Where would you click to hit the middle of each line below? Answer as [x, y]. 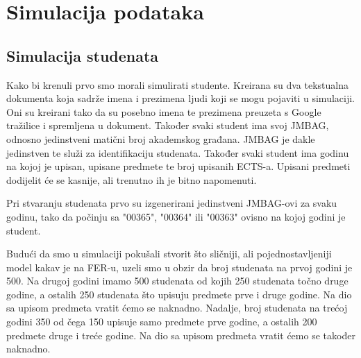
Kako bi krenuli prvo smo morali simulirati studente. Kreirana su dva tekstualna [177, 84]
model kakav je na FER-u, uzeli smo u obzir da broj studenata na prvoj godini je [179, 267]
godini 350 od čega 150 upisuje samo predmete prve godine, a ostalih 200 [162, 322]
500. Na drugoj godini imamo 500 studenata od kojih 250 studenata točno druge [177, 281]
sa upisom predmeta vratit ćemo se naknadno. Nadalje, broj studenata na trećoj [177, 308]
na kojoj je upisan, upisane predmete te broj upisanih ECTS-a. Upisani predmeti [178, 166]
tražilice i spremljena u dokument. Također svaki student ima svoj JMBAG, [168, 125]
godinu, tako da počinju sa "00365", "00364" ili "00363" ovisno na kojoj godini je [176, 216]
